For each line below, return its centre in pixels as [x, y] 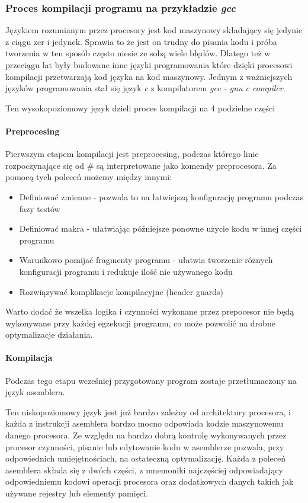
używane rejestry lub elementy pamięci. [77, 493]
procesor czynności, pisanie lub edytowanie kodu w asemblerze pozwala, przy [145, 446]
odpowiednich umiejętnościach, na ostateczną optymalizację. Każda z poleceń [146, 458]
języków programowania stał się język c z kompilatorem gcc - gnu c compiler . [145, 88]
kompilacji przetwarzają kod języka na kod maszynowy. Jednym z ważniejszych [149, 76]
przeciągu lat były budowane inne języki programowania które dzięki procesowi [149, 65]
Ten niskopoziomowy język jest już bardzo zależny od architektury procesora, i [148, 411]
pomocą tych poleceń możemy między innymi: [89, 177]
